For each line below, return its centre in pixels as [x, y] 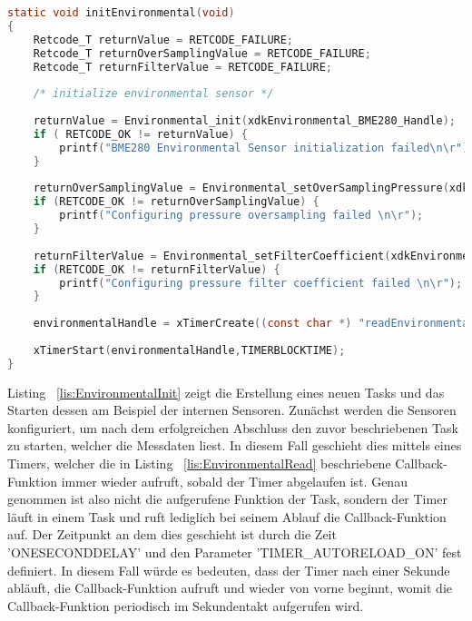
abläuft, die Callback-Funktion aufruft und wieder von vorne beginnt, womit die [230, 588]
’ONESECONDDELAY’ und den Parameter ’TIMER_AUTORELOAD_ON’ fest [235, 552]
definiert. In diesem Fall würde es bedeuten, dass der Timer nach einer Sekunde [229, 570]
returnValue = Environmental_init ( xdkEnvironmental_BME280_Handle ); [245, 121]
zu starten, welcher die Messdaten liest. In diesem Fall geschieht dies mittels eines [235, 445]
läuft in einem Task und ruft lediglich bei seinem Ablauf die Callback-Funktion [227, 516]
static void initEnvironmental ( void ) [121, 13]
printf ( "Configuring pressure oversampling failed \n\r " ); [241, 216]
